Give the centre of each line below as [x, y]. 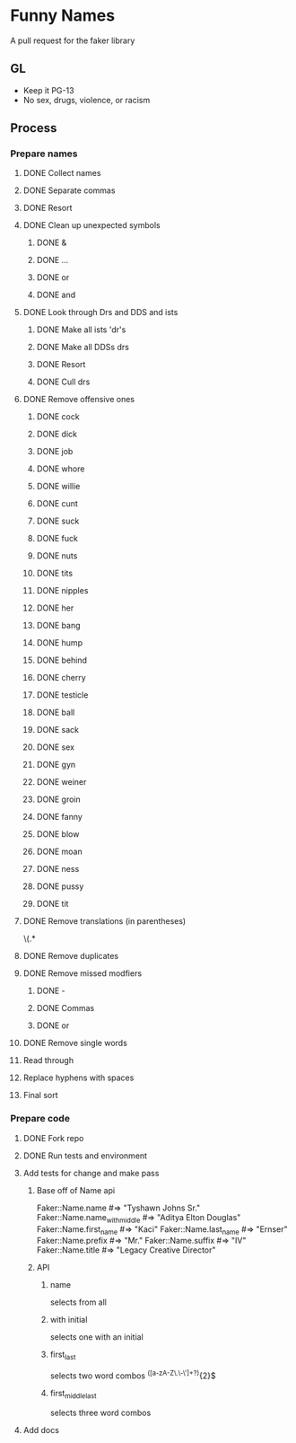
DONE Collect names [62, 173]
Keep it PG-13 [48, 90]
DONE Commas [65, 1008]
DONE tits [55, 573]
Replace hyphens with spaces [78, 1078]
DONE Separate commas [69, 190]
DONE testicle [62, 695]
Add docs [41, 1430]
